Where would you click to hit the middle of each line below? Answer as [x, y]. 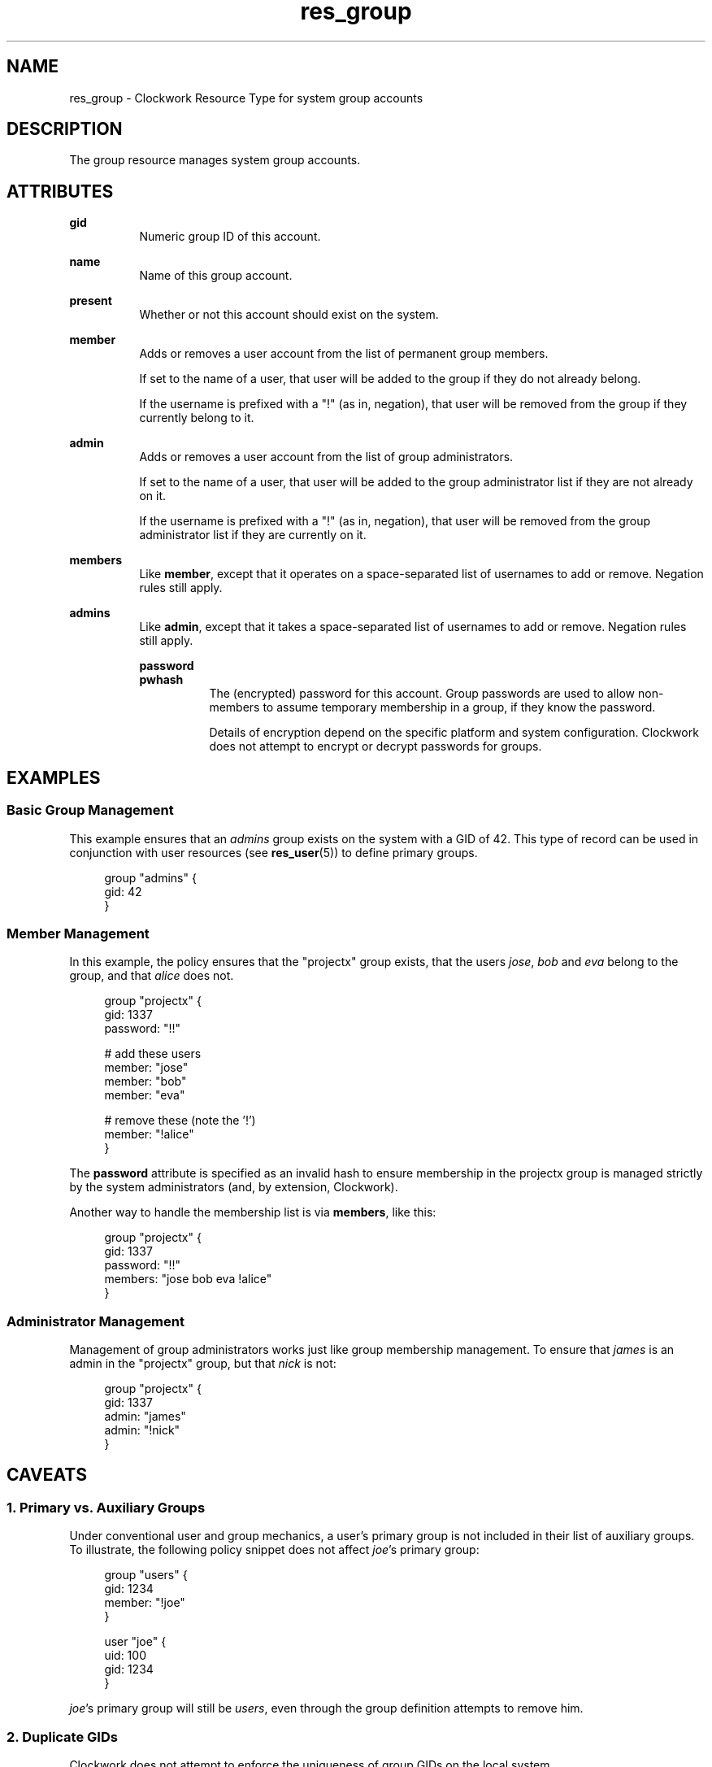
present [91, 301]
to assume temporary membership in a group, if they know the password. [459, 707]
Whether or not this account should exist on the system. [289, 315]
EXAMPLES [54, 777]
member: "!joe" [145, 1603]
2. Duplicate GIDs [62, 1737]
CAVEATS [47, 1475]
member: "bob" [145, 1082]
